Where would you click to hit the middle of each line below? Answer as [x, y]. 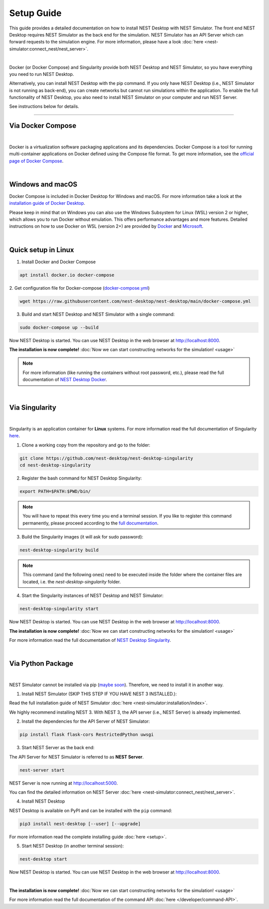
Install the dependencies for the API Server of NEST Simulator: [86, 721]
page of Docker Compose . [36, 161]
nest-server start [42, 770]
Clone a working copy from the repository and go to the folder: [86, 445]
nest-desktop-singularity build [59, 550]
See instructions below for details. [44, 106]
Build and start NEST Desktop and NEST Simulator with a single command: [98, 314]
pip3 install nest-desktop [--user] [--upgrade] [80, 824]
